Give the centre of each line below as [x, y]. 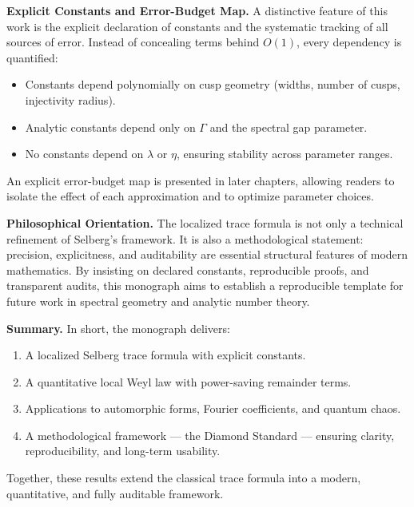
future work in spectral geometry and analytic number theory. [158, 301]
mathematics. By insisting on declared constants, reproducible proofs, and [188, 269]
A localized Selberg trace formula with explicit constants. [165, 355]
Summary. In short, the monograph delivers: [118, 328]
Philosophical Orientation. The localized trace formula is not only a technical [205, 222]
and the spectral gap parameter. [289, 127]
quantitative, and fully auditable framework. [115, 493]
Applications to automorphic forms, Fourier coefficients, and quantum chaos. [213, 408]
